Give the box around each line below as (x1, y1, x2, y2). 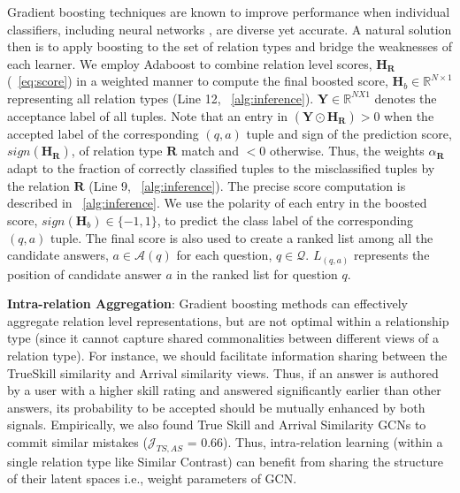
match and (180, 141, 239, 160)
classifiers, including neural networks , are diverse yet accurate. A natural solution (7, 19, 452, 38)
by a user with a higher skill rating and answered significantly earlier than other (7, 381, 441, 399)
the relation (7, 176, 70, 194)
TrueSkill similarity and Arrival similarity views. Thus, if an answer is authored (7, 363, 439, 382)
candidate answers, (7, 246, 109, 264)
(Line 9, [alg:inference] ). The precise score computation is (88, 176, 406, 194)
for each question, (176, 246, 272, 264)
